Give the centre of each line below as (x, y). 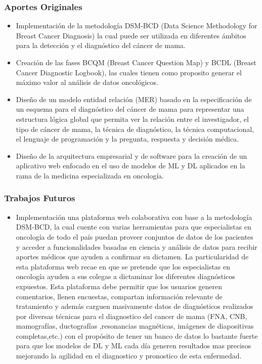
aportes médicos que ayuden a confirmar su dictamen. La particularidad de (132, 257)
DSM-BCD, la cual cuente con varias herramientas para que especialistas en (134, 227)
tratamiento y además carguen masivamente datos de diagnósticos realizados (135, 306)
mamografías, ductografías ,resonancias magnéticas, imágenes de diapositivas (135, 326)
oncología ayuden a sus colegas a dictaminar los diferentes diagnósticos (125, 276)
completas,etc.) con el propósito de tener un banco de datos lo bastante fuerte (137, 335)
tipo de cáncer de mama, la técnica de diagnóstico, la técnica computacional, (135, 129)
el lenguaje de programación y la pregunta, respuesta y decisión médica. (127, 139)
